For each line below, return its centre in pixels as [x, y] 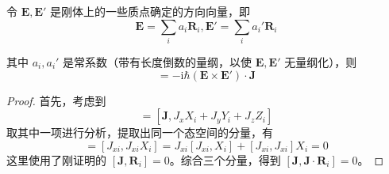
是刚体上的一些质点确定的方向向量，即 [150, 11]
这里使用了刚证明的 [56, 159]
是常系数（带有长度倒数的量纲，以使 [158, 61]
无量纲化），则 [321, 61]
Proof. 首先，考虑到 [56, 100]
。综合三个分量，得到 [225, 159]
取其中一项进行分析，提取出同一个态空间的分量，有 [140, 132]
